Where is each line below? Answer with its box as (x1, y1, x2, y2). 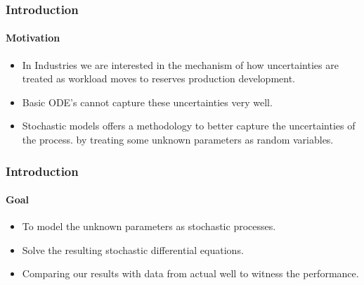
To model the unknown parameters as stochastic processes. (22, 219, 276, 234)
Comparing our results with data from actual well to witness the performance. (22, 266, 359, 281)
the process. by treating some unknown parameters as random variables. (22, 132, 334, 147)
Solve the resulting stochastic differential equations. (22, 242, 244, 257)
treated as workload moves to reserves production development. (22, 71, 295, 86)
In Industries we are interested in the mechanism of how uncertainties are (22, 57, 339, 72)
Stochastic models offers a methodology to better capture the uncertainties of (22, 118, 356, 133)
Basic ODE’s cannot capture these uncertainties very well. (22, 94, 273, 109)
